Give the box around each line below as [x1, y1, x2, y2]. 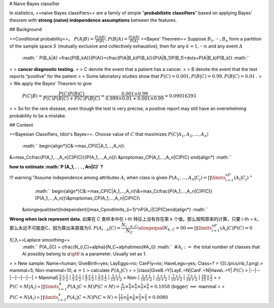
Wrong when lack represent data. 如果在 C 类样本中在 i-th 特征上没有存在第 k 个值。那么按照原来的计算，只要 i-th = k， [9, 216, 261, 222]
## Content [9, 122, 33, 128]
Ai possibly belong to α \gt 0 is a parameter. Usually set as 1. [22, 251, 147, 257]
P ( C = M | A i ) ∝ [9, 284, 41, 291]
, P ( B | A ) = [105, 36, 128, 42]
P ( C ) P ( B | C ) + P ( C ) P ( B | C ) [43, 96, 100, 101]
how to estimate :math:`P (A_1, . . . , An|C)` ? [9, 164, 104, 170]
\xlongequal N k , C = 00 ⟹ [137, 225, 194, 233]
